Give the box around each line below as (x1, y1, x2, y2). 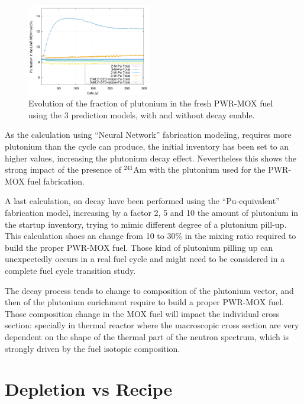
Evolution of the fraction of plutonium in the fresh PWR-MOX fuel (28, 97, 273, 109)
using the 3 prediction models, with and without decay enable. (28, 108, 255, 121)
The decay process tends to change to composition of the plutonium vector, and (5, 284, 294, 296)
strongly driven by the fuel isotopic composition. (5, 342, 180, 354)
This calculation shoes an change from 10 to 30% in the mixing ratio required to (5, 230, 296, 242)
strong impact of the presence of (5, 163, 121, 176)
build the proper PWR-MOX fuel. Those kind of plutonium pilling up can (5, 241, 273, 253)
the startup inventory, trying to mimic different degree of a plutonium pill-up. (5, 218, 287, 230)
